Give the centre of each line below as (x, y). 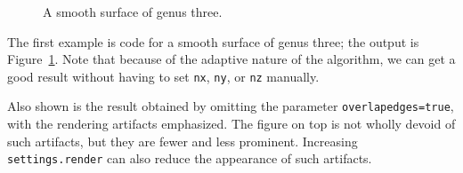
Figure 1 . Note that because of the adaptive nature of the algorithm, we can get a (231, 59)
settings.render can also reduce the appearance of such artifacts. (190, 158)
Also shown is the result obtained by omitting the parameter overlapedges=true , (231, 106)
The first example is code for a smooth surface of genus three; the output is (213, 41)
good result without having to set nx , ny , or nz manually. (163, 76)
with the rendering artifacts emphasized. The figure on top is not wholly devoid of (231, 124)
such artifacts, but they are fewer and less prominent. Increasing (183, 141)
